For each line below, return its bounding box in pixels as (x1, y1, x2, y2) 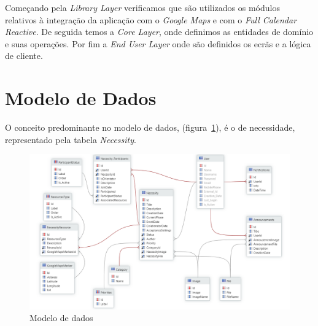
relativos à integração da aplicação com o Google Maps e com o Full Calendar (5, 13, 297, 26)
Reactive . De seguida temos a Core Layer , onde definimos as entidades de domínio (5, 25, 314, 38)
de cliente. (5, 49, 43, 62)
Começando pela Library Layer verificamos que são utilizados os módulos (5, 1, 280, 14)
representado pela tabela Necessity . (5, 133, 136, 146)
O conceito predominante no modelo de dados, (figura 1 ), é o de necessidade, (5, 121, 295, 134)
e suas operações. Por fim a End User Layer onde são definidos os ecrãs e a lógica (5, 37, 311, 50)
